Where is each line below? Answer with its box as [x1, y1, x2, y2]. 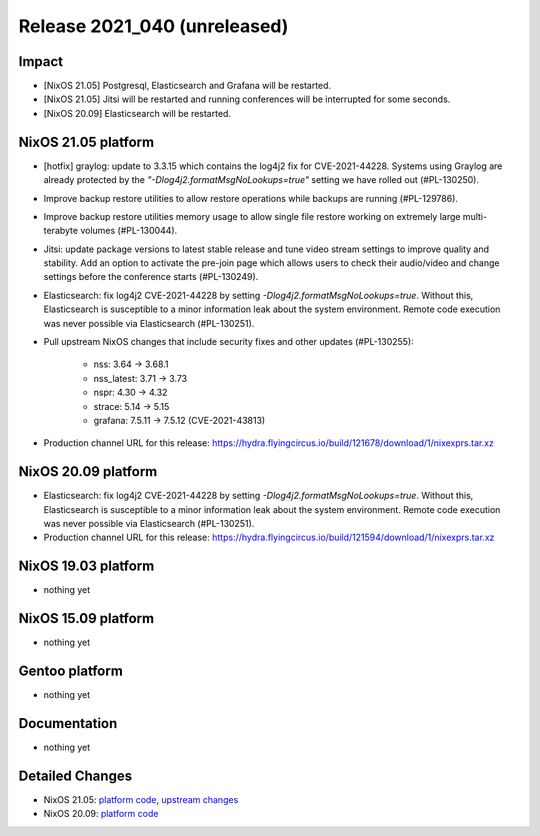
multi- [462, 210, 488, 222]
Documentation [18, 715, 118, 732]
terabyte [43, 225, 79, 237]
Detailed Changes [18, 767, 133, 784]
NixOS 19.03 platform [18, 558, 155, 575]
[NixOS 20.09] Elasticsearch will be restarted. [43, 107, 232, 119]
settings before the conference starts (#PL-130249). [43, 271, 259, 283]
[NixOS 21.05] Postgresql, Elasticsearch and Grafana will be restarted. [43, 80, 332, 92]
